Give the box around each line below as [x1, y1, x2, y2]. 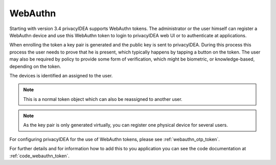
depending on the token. [9, 63, 61, 69]
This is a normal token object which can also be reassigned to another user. [23, 96, 182, 102]
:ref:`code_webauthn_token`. [9, 153, 70, 159]
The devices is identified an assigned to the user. [9, 72, 113, 78]
